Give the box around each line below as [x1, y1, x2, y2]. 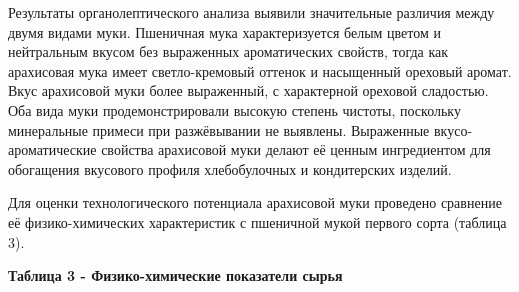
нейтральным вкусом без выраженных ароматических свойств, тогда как [8, 41, 449, 62]
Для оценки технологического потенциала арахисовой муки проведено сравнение [8, 192, 502, 213]
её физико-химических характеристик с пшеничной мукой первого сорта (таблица [8, 211, 507, 232]
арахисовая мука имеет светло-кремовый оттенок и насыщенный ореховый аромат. [8, 60, 512, 81]
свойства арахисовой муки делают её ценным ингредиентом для [101, 139, 491, 160]
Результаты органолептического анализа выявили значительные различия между [8, 2, 495, 22]
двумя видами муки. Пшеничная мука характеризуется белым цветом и [8, 21, 441, 42]
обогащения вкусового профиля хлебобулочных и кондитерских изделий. [8, 158, 452, 179]
